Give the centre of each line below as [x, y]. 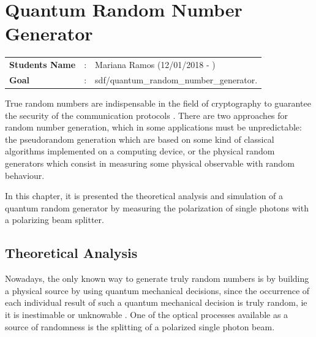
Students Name [43, 65]
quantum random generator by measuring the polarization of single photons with [157, 207]
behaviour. [25, 175]
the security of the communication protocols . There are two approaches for [147, 115]
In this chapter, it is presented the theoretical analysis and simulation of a [144, 196]
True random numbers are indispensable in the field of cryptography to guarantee [158, 103]
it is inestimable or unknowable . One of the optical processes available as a [147, 314]
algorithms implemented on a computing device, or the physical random [140, 151]
